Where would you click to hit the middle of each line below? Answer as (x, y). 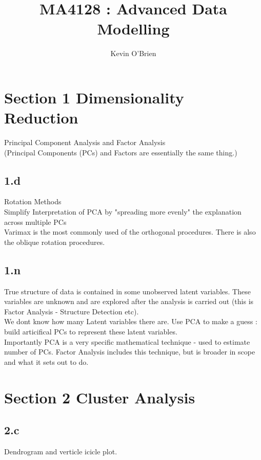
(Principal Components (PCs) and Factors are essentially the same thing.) (121, 152)
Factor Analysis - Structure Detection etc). (72, 311)
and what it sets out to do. (46, 361)
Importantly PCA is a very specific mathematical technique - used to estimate (127, 341)
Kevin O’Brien (133, 53)
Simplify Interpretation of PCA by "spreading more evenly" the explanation (123, 212)
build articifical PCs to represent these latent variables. (91, 331)
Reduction (41, 118)
